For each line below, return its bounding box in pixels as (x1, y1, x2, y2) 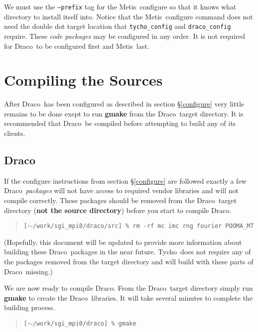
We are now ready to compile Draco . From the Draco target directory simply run (4, 283, 253, 293)
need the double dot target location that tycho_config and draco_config (4, 21, 231, 31)
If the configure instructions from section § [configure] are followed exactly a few (4, 175, 247, 186)
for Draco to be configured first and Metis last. (4, 40, 149, 51)
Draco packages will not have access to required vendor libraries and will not (4, 185, 239, 196)
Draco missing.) (4, 266, 53, 276)
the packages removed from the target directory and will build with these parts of (4, 256, 254, 267)
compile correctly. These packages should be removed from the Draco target (4, 195, 237, 205)
